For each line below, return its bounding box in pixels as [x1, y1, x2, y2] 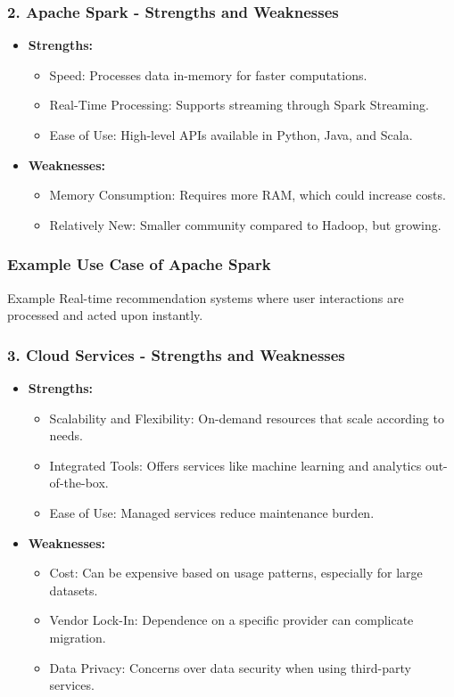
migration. [49, 627, 106, 646]
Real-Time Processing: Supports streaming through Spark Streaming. [49, 95, 429, 114]
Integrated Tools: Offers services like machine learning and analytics [49, 455, 422, 474]
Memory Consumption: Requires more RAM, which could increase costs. [49, 185, 446, 204]
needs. [49, 426, 84, 445]
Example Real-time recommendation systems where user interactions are [7, 288, 404, 307]
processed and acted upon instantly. [7, 306, 203, 324]
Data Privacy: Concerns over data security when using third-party [49, 658, 411, 676]
